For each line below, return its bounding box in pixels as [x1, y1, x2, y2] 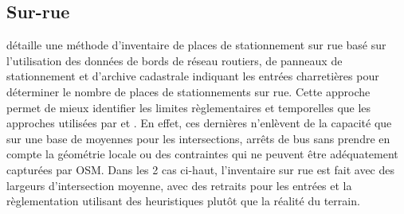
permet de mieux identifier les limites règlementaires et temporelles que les [6, 99, 371, 115]
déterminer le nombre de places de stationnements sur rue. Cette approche [6, 83, 371, 99]
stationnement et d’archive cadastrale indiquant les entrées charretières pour [6, 68, 379, 84]
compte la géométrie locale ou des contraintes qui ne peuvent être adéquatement [6, 146, 398, 162]
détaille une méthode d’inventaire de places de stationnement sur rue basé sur [6, 37, 386, 53]
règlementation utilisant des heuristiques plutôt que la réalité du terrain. [6, 193, 360, 209]
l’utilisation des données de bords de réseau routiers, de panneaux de [6, 52, 343, 68]
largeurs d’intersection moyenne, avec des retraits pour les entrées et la [6, 177, 352, 193]
